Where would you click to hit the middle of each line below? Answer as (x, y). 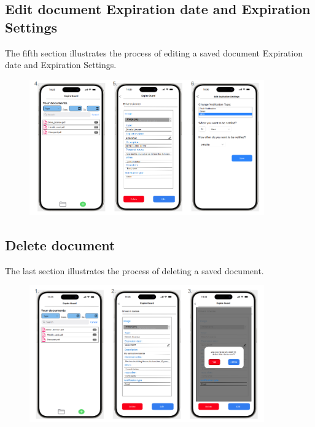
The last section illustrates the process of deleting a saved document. (134, 270)
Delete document (60, 244)
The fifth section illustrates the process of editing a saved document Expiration (154, 52)
